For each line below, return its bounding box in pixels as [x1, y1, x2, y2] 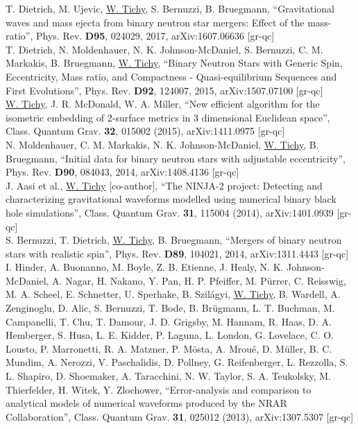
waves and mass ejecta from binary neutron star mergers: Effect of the [6, 15, 305, 29]
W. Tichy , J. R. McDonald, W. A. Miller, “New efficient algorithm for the [6, 96, 320, 111]
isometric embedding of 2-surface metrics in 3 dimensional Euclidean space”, [6, 110, 330, 124]
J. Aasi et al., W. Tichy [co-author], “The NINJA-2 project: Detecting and [6, 178, 323, 192]
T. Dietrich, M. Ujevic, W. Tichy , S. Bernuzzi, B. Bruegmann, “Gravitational [6, 1, 334, 15]
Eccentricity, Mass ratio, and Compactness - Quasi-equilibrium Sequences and [6, 69, 337, 83]
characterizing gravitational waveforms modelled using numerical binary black [6, 192, 336, 206]
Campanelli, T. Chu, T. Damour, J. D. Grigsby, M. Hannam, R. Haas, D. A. [6, 314, 332, 328]
